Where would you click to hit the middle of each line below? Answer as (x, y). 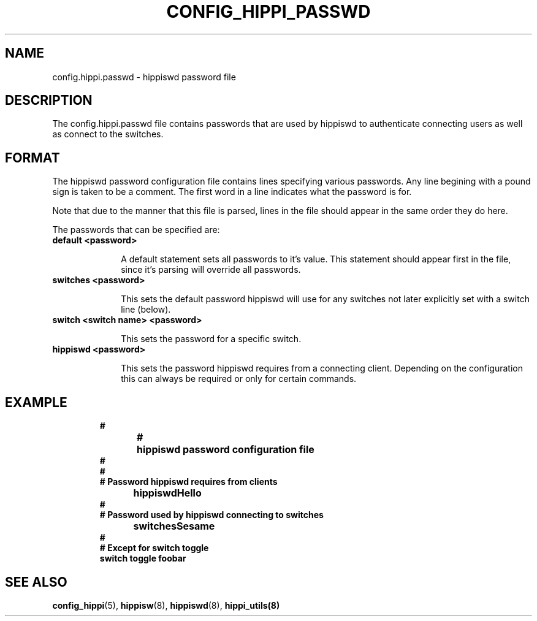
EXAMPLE (36, 402)
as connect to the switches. (108, 134)
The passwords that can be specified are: (136, 230)
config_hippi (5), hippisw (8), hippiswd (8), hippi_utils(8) (166, 605)
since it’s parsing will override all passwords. (211, 270)
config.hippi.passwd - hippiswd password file (144, 77)
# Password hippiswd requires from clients (189, 482)
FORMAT (32, 158)
